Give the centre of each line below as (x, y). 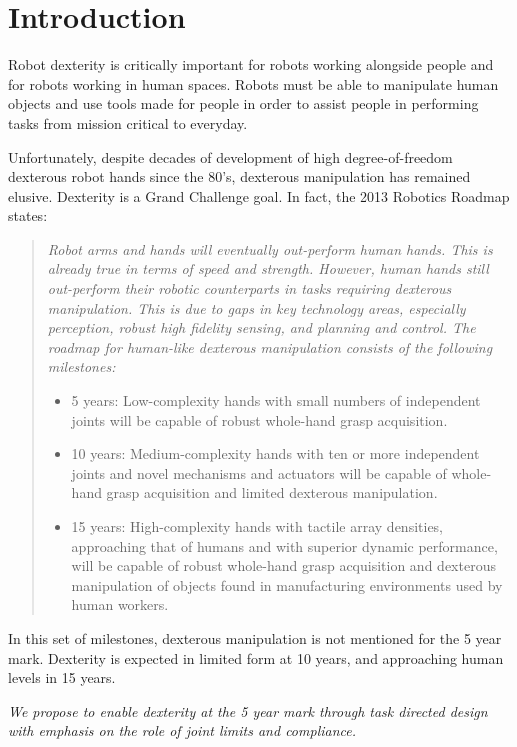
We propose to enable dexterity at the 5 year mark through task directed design (248, 710)
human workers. (120, 604)
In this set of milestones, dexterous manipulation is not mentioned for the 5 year (255, 637)
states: (28, 215)
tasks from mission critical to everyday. (128, 122)
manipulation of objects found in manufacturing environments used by (287, 584)
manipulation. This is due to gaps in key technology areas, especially (256, 307)
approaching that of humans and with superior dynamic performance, (284, 545)
